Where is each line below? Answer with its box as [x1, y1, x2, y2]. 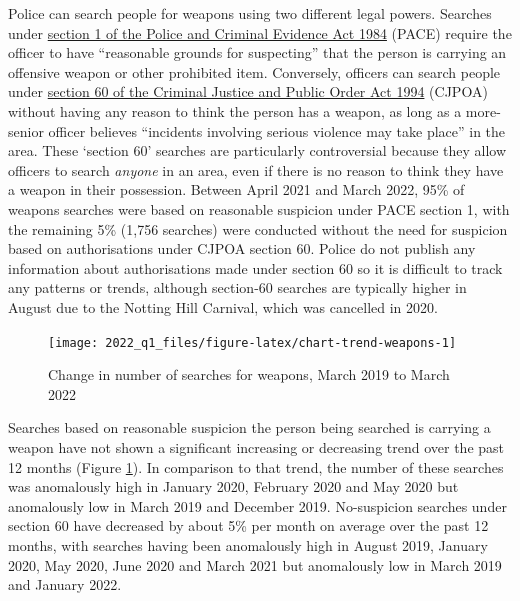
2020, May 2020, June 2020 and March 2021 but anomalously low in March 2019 [8, 554, 502, 575]
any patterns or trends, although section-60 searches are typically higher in [8, 277, 467, 298]
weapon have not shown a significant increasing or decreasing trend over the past [8, 436, 505, 457]
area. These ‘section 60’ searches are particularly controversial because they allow [8, 140, 507, 161]
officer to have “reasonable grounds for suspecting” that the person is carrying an [8, 42, 507, 63]
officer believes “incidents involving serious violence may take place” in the [48, 120, 506, 141]
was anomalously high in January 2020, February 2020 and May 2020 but [8, 476, 459, 497]
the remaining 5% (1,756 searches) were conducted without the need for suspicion [8, 218, 508, 239]
